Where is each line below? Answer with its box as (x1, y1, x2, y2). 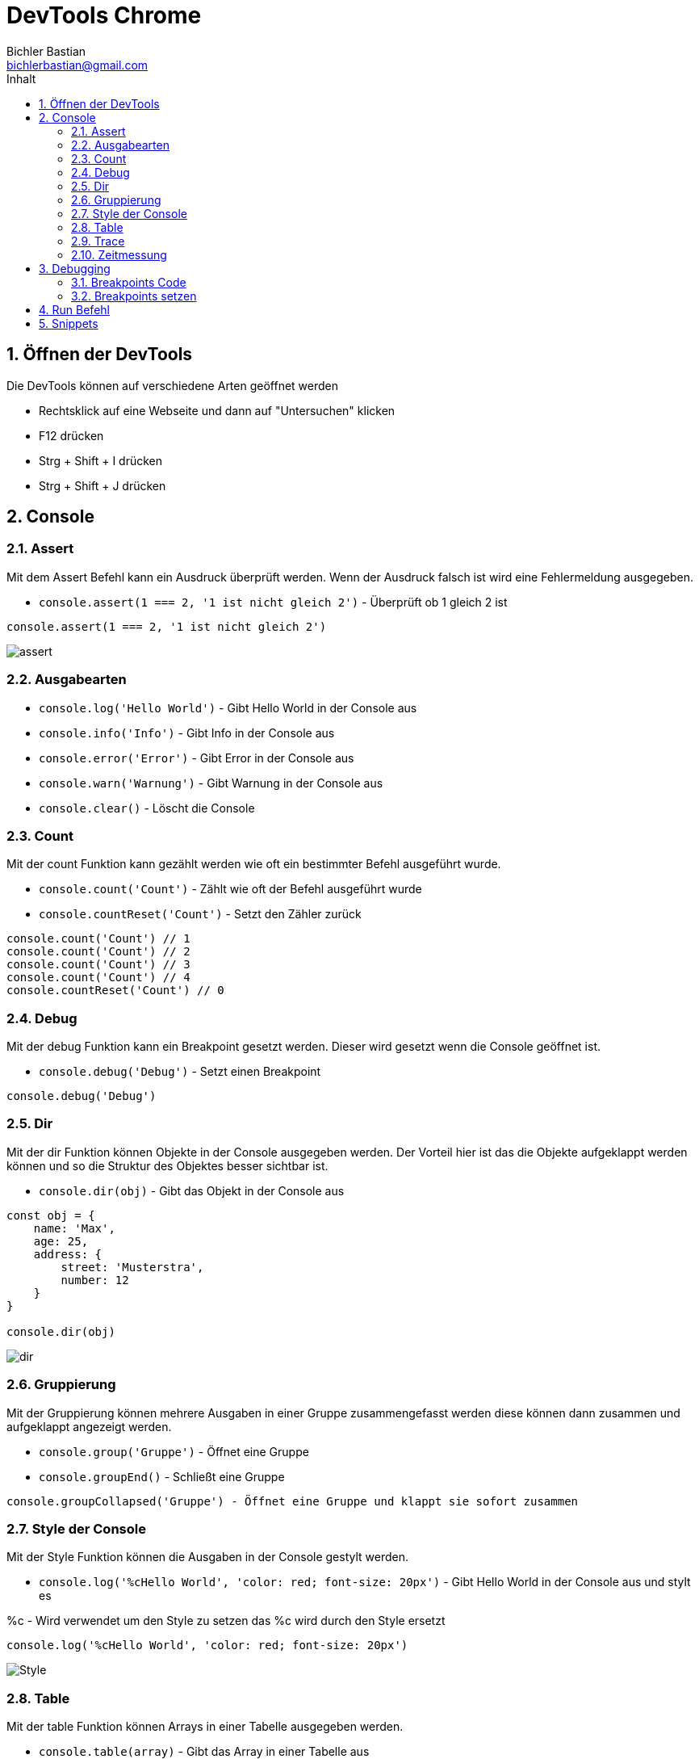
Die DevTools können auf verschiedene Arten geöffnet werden (6, 378, 339, 393)
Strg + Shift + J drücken (39, 478, 166, 493)
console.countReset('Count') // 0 (6, 984, 224, 997)
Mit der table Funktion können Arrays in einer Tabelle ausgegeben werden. (6, 1719, 404, 1734)
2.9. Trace (71, 233, 125, 248)
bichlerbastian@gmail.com (6, 57, 149, 72)
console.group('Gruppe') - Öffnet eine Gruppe (39, 1444, 309, 1459)
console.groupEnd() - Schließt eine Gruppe (39, 1469, 285, 1484)
